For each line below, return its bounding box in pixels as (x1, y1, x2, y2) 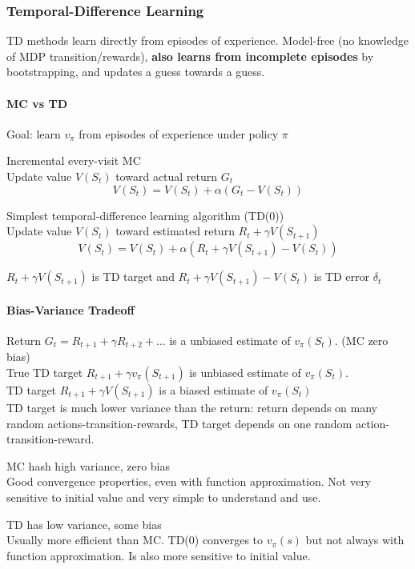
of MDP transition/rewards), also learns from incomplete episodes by (6, 47, 374, 64)
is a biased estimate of (159, 382, 268, 399)
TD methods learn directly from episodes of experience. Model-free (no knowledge (6, 32, 409, 49)
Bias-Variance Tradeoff (6, 301, 135, 318)
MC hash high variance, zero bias (6, 457, 171, 474)
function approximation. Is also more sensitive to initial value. (6, 547, 311, 563)
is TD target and (91, 268, 175, 285)
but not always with (305, 531, 405, 548)
